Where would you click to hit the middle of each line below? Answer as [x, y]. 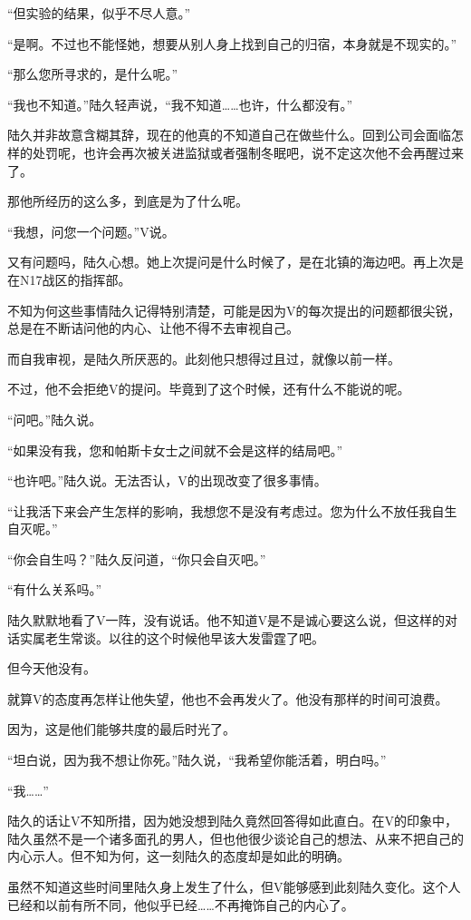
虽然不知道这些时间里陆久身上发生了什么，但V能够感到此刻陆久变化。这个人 [234, 886]
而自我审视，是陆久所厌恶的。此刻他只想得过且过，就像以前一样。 [204, 358]
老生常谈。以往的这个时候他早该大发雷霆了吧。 [184, 637]
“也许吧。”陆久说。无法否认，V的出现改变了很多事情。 [167, 480]
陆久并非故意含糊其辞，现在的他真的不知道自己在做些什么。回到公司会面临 [229, 135]
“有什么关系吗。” [55, 589]
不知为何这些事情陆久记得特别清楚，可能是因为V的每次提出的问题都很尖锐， [234, 310]
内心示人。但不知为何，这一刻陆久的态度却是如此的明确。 [178, 856]
